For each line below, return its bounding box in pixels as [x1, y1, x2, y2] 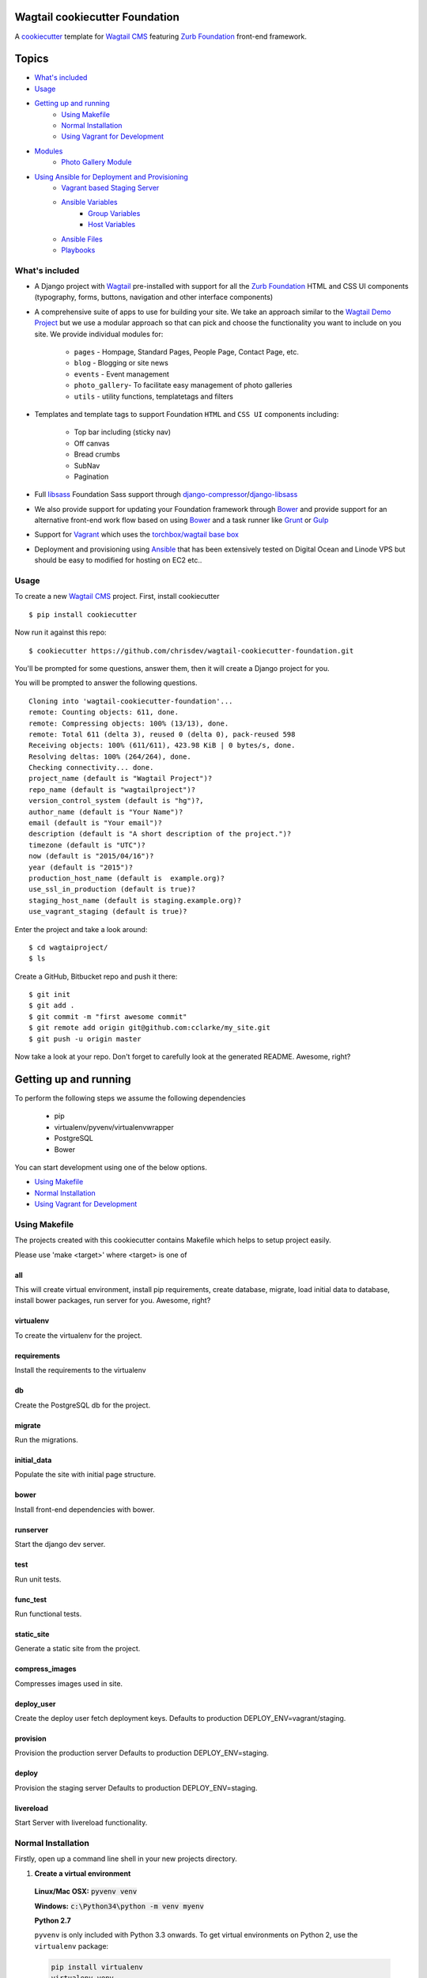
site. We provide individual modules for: [34, 329, 164, 339]
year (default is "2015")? [28, 862, 134, 872]
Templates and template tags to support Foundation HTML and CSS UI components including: [34, 409, 339, 419]
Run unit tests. [14, 1574, 62, 1584]
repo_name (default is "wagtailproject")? [28, 785, 196, 794]
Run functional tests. [14, 1609, 82, 1618]
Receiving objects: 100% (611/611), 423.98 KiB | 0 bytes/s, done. [28, 741, 296, 750]
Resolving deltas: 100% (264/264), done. [28, 752, 191, 761]
